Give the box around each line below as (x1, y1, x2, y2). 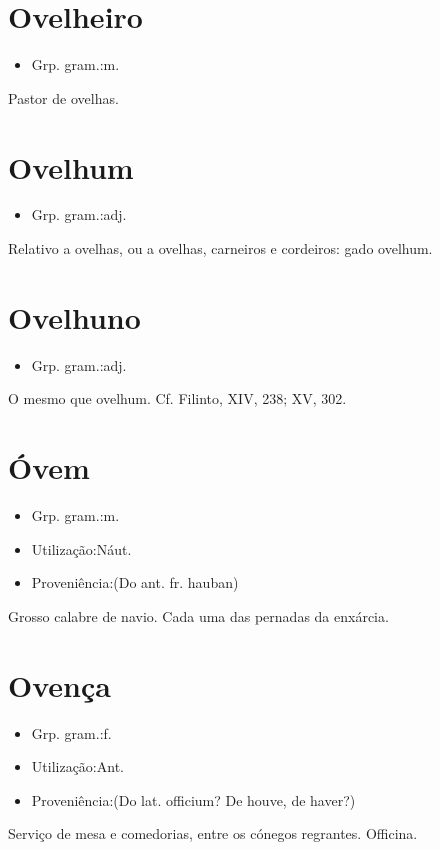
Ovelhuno (8, 296, 141, 337)
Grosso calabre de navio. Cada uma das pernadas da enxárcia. (8, 605, 389, 626)
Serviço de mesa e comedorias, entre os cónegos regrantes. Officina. (8, 823, 418, 844)
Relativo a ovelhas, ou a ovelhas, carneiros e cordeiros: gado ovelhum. (8, 238, 433, 259)
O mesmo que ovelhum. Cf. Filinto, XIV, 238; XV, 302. (8, 388, 347, 409)
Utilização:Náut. (31, 538, 132, 559)
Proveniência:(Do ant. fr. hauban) (31, 572, 239, 593)
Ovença (8, 664, 111, 705)
